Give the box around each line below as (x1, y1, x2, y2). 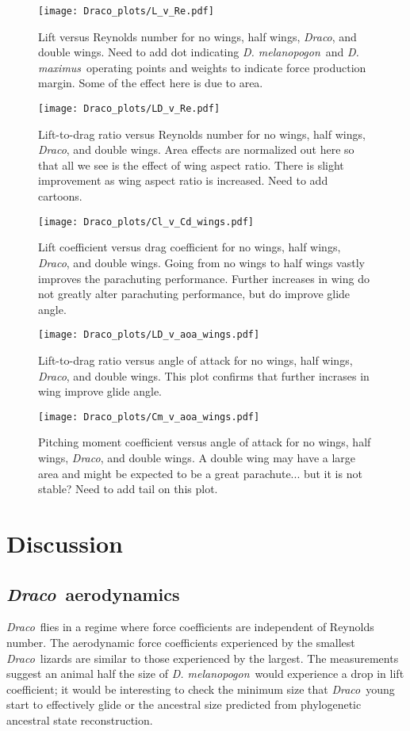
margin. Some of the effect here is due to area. (38, 75, 263, 91)
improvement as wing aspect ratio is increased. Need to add (38, 172, 328, 189)
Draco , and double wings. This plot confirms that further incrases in (38, 367, 370, 384)
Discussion (6, 526, 123, 559)
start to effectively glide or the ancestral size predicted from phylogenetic (6, 696, 362, 713)
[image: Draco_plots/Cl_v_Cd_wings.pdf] (38, 216, 255, 228)
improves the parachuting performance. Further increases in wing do (38, 270, 370, 286)
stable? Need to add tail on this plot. (38, 480, 218, 497)
